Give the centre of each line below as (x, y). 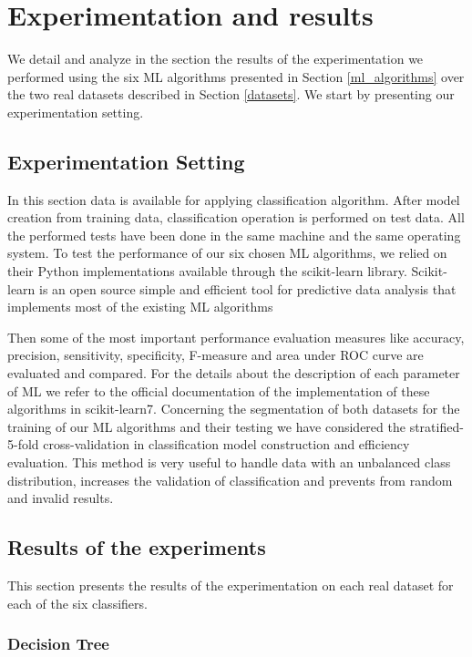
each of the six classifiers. (77, 603)
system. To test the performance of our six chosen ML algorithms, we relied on (227, 253)
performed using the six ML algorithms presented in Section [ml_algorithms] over (236, 76)
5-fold (23, 444)
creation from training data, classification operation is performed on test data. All (236, 217)
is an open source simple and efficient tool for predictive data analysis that (248, 288)
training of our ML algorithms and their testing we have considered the (206, 426)
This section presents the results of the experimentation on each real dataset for (231, 585)
